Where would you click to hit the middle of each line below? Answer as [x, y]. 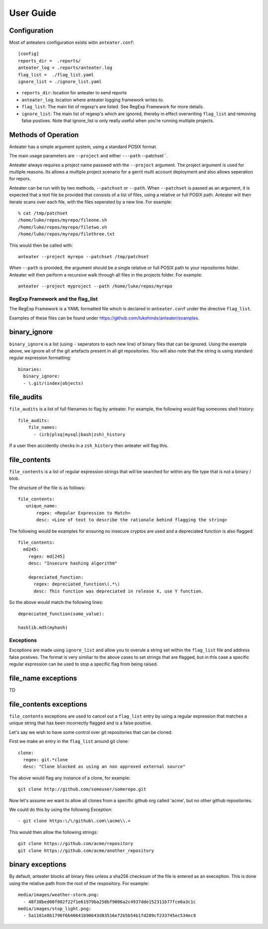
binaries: [30, 369]
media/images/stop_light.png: [55, 908]
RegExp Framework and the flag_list [53, 299]
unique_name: [41, 506]
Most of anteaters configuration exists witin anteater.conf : [72, 43]
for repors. [20, 179]
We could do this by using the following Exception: [61, 809]
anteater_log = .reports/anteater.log [65, 68]
